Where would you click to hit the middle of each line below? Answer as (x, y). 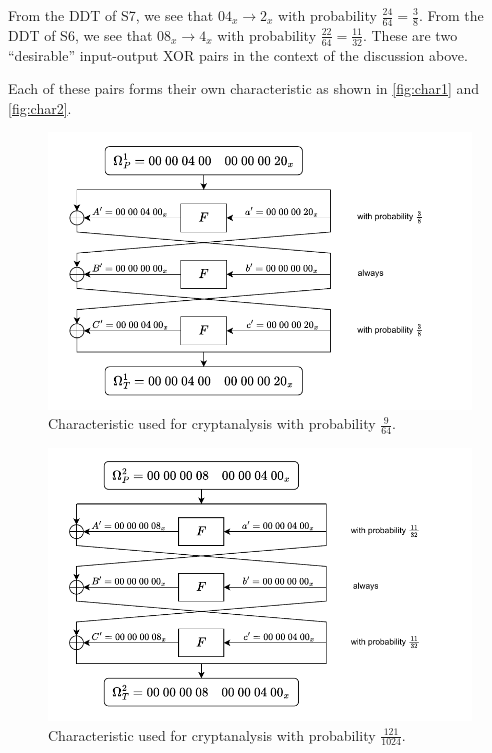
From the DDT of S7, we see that (111, 15)
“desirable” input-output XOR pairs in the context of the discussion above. (238, 54)
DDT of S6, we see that (80, 34)
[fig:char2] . (40, 107)
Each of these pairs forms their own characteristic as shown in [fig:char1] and (244, 88)
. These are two (410, 34)
